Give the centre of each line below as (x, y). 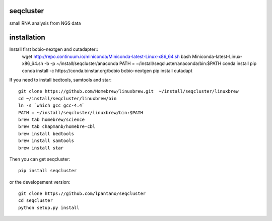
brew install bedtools (46, 134)
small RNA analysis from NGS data (45, 23)
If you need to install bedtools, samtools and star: (60, 80)
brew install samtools (46, 141)
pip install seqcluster (48, 171)
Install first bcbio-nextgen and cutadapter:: (54, 49)
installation (27, 38)
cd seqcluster (36, 201)
